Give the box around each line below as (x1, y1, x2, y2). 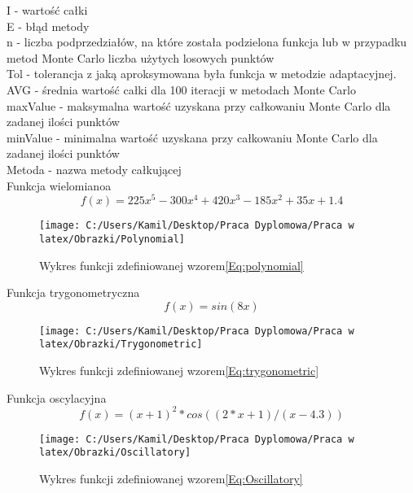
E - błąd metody (7, 17, 90, 34)
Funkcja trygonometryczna (7, 284, 140, 301)
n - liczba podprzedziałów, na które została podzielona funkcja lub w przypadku (7, 33, 407, 50)
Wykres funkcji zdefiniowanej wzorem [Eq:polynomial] (39, 256, 304, 273)
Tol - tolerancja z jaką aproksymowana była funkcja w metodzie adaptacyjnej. (7, 65, 397, 82)
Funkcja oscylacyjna (7, 389, 107, 406)
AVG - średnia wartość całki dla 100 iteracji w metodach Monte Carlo (7, 81, 356, 98)
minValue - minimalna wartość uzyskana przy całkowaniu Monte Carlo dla (7, 129, 378, 146)
